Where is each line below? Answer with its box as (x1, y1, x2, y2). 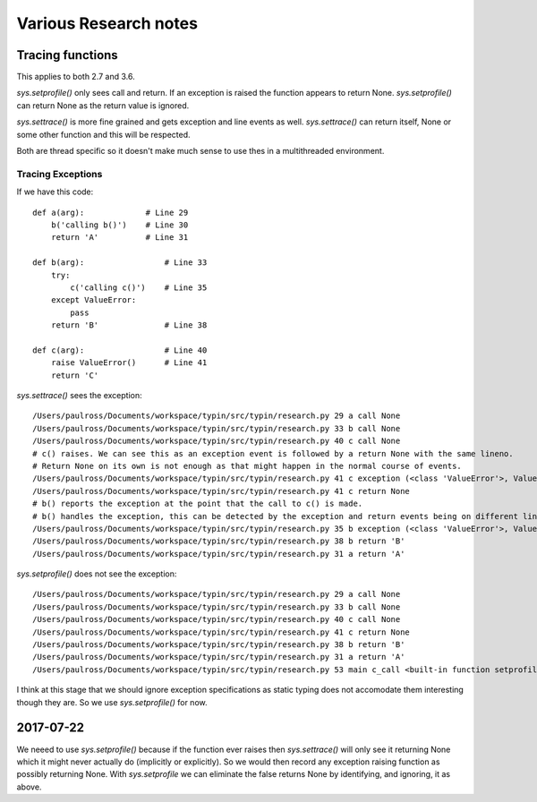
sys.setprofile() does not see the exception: (16, 568, 177, 579)
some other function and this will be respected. (16, 129, 192, 140)
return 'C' (50, 370, 99, 380)
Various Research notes (16, 13, 199, 33)
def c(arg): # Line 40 (32, 345, 208, 355)
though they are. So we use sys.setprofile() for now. (16, 696, 208, 707)
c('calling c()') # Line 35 (70, 282, 208, 293)
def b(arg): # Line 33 (32, 258, 208, 268)
